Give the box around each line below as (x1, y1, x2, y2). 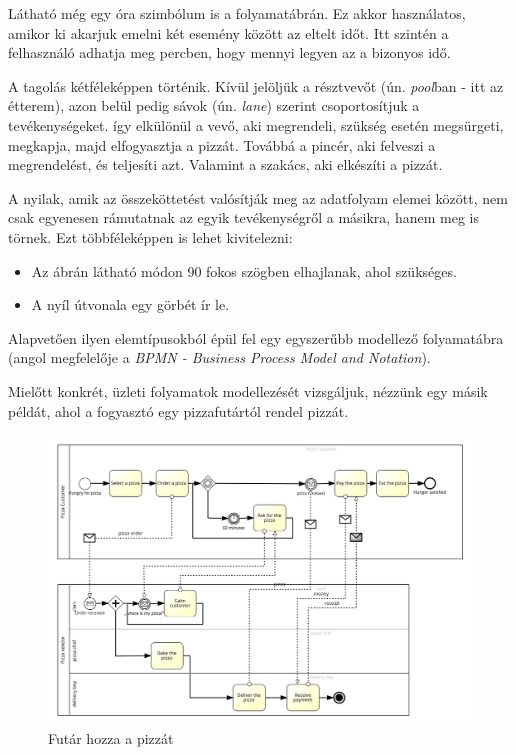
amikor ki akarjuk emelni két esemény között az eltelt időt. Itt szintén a (8, 22, 449, 43)
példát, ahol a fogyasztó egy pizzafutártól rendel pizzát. (8, 400, 349, 421)
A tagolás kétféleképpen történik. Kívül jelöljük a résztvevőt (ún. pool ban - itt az (8, 75, 504, 96)
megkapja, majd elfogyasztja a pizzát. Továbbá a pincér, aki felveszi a (8, 134, 436, 155)
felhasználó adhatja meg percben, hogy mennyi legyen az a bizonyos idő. (8, 42, 451, 63)
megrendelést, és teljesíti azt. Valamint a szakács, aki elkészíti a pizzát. (8, 154, 443, 175)
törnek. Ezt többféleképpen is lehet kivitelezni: (8, 226, 293, 247)
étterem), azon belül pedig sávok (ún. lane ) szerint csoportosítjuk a (8, 95, 420, 116)
